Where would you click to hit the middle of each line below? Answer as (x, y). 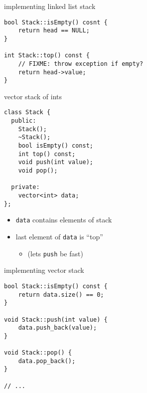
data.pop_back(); (47, 361)
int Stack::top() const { (47, 56)
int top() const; (47, 154)
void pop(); (38, 171)
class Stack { (27, 112)
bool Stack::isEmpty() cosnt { (56, 22)
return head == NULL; (54, 31)
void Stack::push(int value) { (56, 319)
